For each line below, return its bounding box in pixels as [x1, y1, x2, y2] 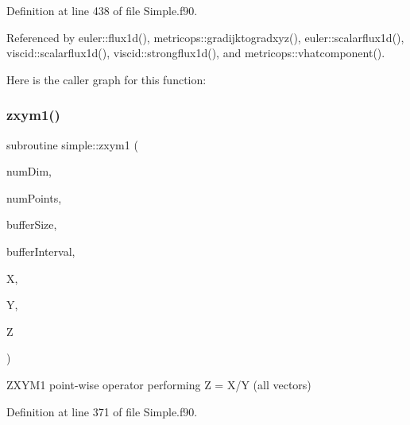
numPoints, [6, 189, 62, 206]
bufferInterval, [6, 242, 75, 259]
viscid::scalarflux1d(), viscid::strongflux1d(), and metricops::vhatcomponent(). [6, 44, 385, 61]
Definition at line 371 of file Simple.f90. [6, 403, 198, 419]
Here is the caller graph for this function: [6, 71, 207, 87]
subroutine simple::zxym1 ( [6, 136, 138, 153]
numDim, [6, 163, 52, 180]
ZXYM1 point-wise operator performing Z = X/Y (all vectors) [6, 376, 311, 392]
